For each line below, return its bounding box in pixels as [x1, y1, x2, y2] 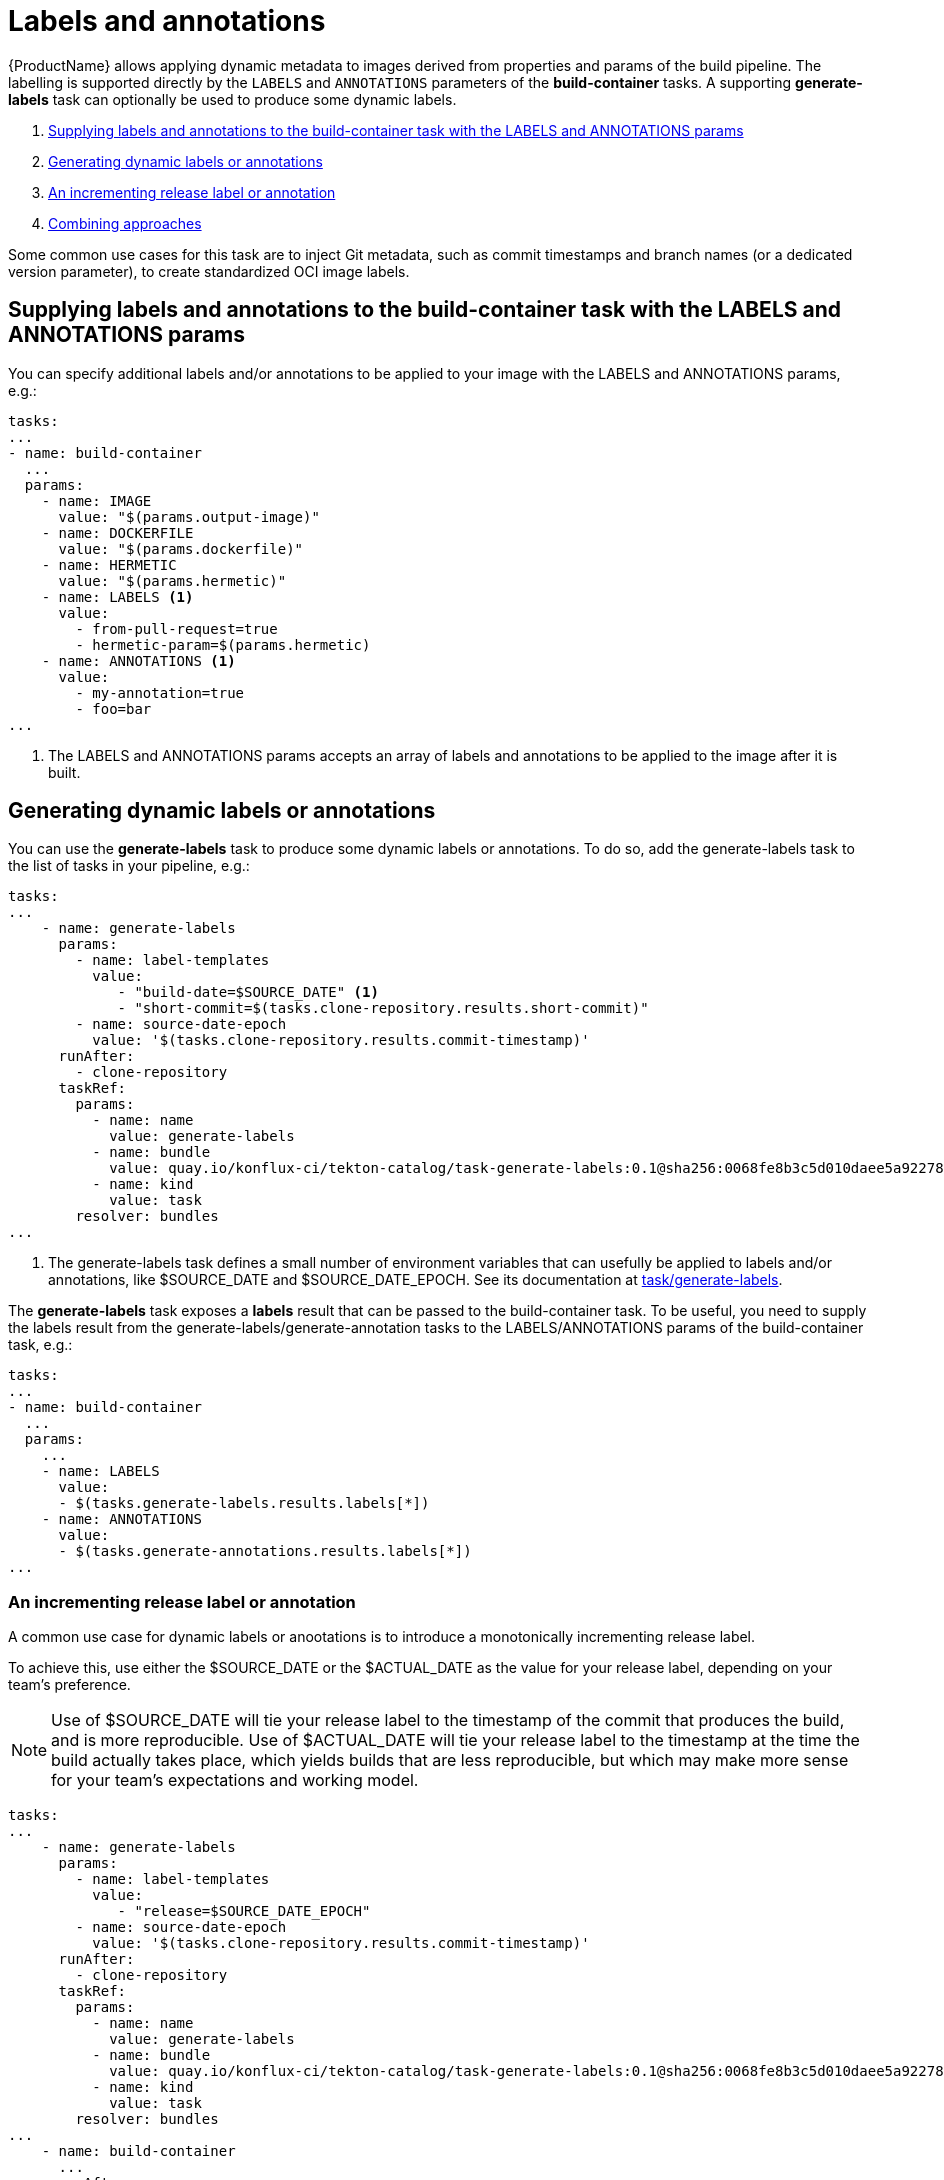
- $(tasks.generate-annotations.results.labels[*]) [58, 1543, 472, 1560]
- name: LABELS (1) [41, 588, 194, 605]
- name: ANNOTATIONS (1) [41, 652, 236, 669]
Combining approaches [48, 214, 202, 232]
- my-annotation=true [75, 684, 245, 701]
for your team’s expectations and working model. [51, 1770, 419, 1791]
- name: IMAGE [41, 492, 152, 509]
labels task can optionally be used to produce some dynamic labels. [8, 90, 457, 108]
